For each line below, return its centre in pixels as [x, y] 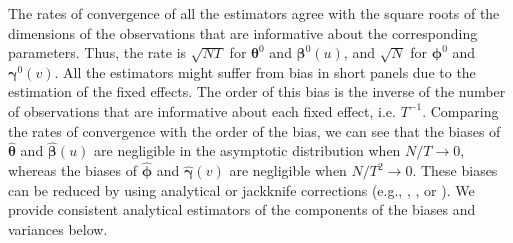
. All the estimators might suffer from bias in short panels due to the [265, 71]
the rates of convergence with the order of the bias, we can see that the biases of [254, 130]
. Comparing [460, 110]
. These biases [455, 170]
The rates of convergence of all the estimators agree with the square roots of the [254, 13]
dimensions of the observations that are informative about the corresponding [243, 32]
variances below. [58, 228]
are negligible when [288, 170]
